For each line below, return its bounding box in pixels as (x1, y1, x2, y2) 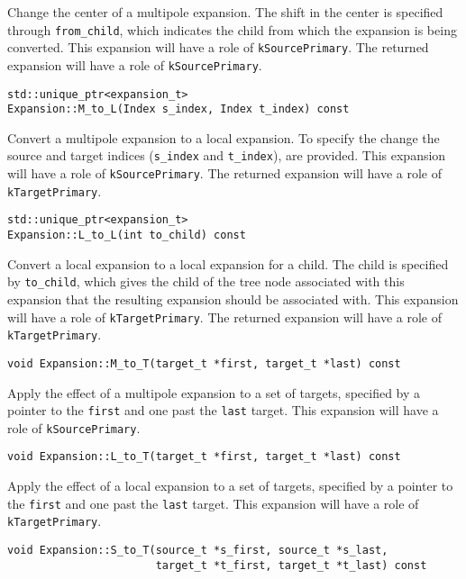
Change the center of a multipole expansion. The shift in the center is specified (7, 3, 443, 21)
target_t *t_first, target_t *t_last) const (155, 558, 427, 572)
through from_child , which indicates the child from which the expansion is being (7, 20, 457, 39)
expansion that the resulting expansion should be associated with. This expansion (7, 290, 459, 308)
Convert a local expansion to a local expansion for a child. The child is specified (7, 254, 449, 273)
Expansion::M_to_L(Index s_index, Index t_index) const (7, 103, 350, 116)
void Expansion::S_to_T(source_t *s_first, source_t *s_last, (7, 544, 388, 557)
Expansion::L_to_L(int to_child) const (7, 229, 246, 242)
